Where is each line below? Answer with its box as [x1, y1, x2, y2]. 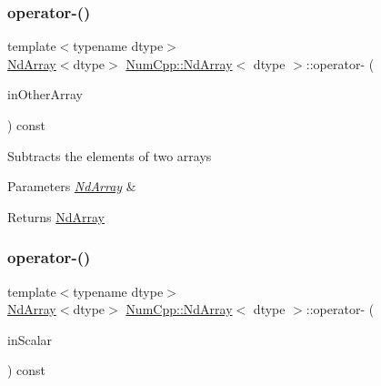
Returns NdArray [7, 207, 105, 226]
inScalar [7, 330, 53, 349]
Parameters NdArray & [7, 177, 136, 196]
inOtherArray [7, 85, 83, 104]
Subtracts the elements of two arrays [7, 146, 212, 165]
